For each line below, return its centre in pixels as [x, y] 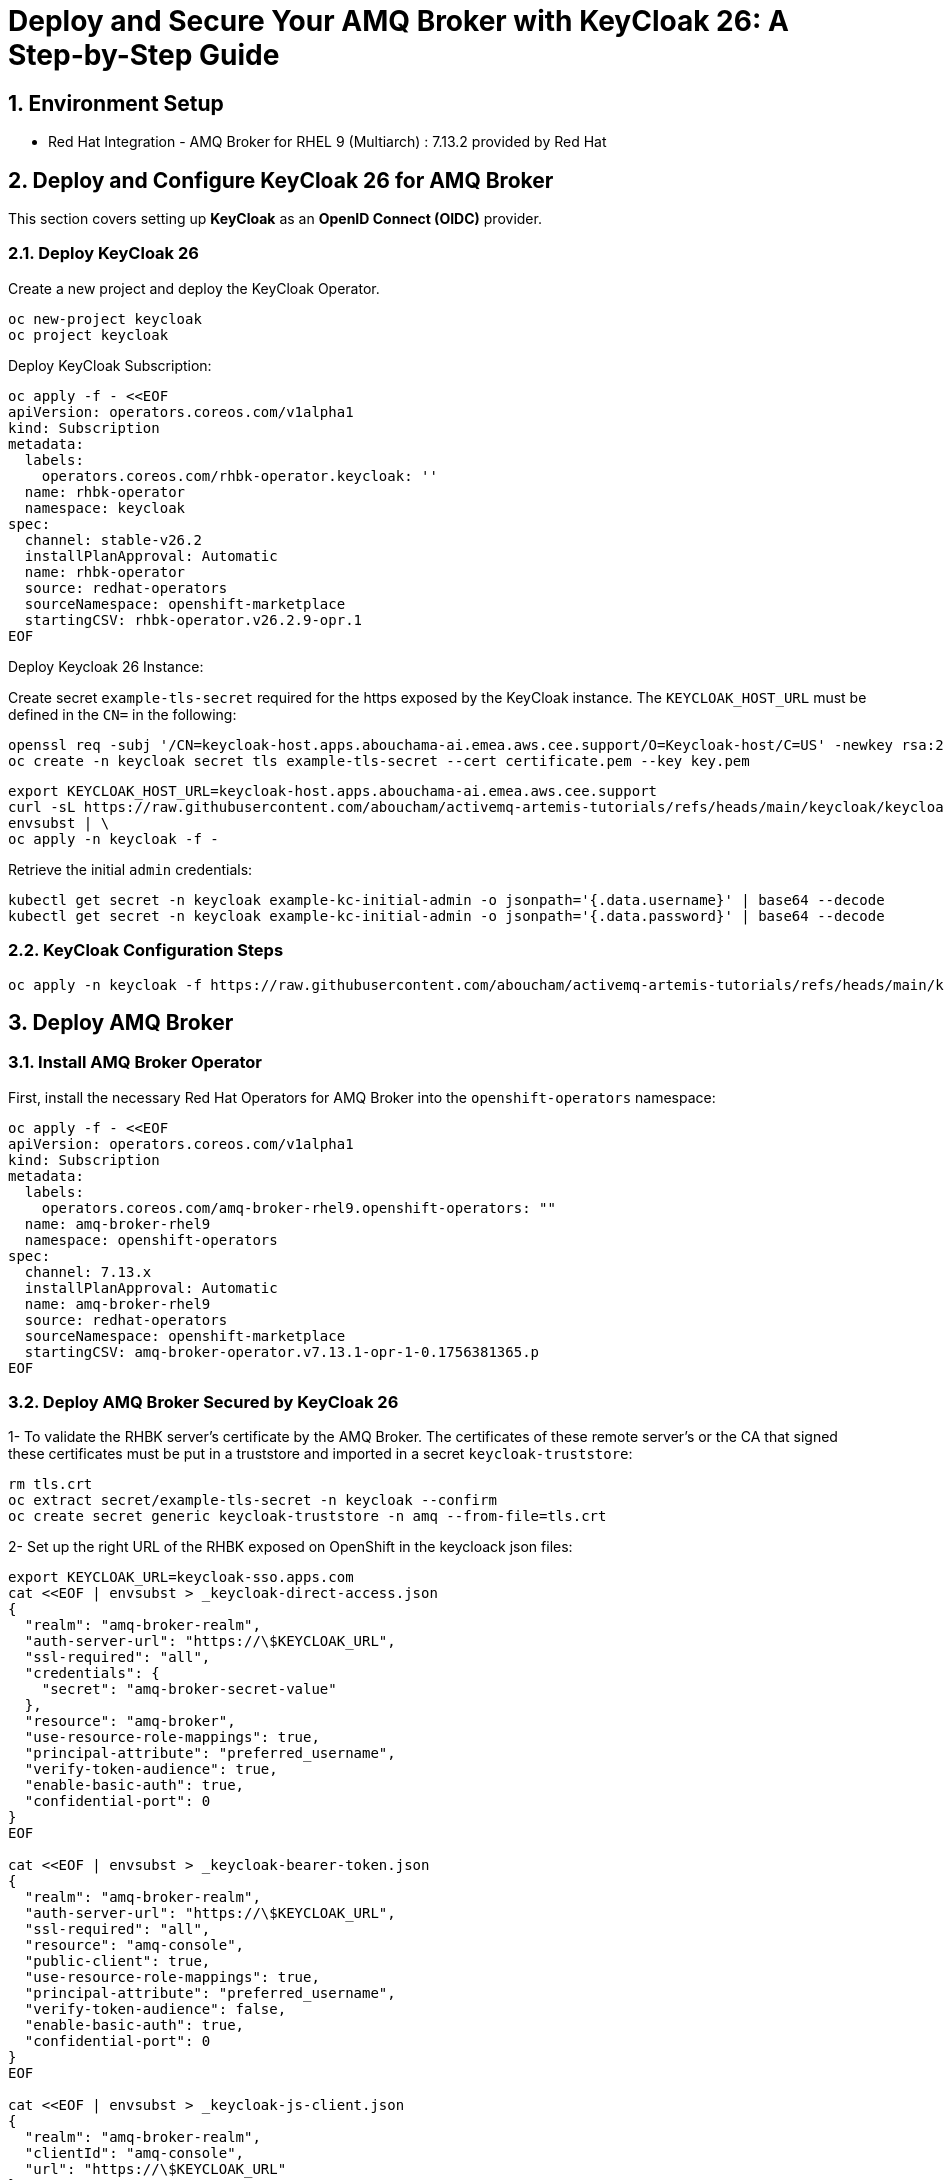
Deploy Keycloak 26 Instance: [106, 666]
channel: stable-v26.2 [113, 539]
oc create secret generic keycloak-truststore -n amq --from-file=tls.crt [307, 1516]
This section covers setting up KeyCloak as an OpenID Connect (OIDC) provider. [275, 219]
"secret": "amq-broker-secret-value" [189, 1689]
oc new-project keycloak [105, 318]
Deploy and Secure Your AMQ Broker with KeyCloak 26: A [398, 21]
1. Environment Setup [116, 103]
